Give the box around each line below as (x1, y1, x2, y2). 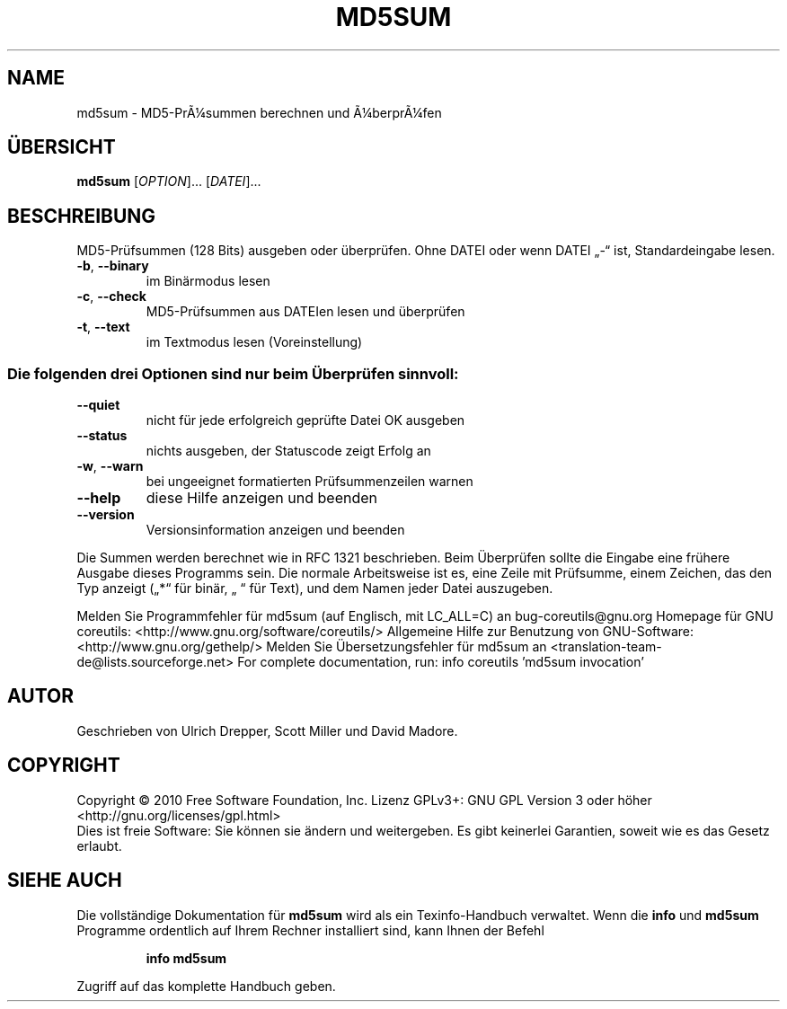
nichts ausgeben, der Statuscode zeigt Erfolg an (146, 443, 431, 459)
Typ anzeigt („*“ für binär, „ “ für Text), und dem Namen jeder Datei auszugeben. (76, 580, 553, 597)
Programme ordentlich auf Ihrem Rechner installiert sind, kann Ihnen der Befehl (76, 922, 544, 938)
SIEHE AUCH (7, 869, 122, 892)
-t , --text (76, 319, 130, 335)
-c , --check (76, 288, 146, 305)
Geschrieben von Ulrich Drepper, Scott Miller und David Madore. (76, 722, 458, 739)
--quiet (76, 397, 120, 413)
